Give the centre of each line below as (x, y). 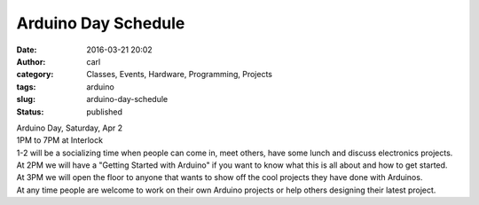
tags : (26, 87)
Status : (30, 112)
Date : (27, 50)
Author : (31, 61)
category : (35, 75)
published (105, 112)
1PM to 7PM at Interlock (60, 140)
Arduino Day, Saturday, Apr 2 (70, 128)
